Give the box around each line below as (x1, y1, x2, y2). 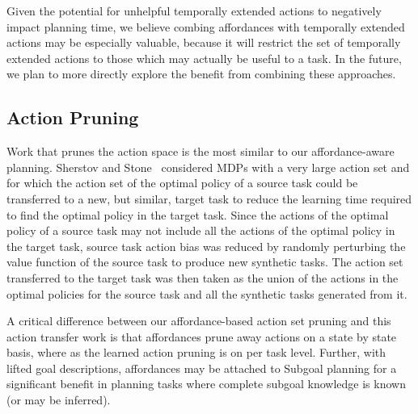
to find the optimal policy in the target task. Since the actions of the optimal (6, 206, 389, 223)
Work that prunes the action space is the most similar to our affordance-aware (6, 143, 395, 160)
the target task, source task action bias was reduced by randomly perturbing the (6, 237, 406, 254)
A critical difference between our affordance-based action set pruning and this (6, 312, 391, 329)
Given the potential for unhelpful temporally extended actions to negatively (6, 2, 382, 19)
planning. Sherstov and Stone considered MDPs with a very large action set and (6, 158, 410, 175)
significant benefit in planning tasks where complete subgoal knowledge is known (6, 375, 406, 392)
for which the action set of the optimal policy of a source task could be (6, 174, 358, 191)
